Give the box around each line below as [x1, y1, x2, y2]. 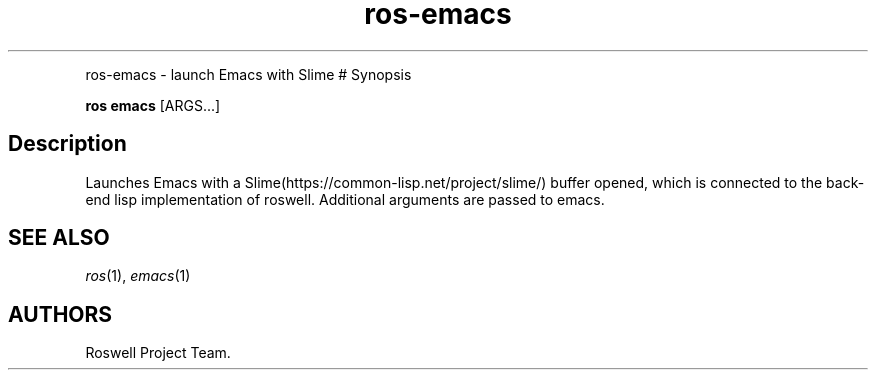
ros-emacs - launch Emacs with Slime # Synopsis [85, 65, 412, 83]
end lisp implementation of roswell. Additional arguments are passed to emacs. [85, 190, 605, 208]
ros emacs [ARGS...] [85, 96, 221, 114]
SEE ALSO [8, 225, 110, 251]
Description [8, 131, 127, 157]
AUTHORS [8, 301, 113, 327]
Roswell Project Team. [85, 344, 231, 362]
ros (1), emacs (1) [85, 267, 191, 285]
